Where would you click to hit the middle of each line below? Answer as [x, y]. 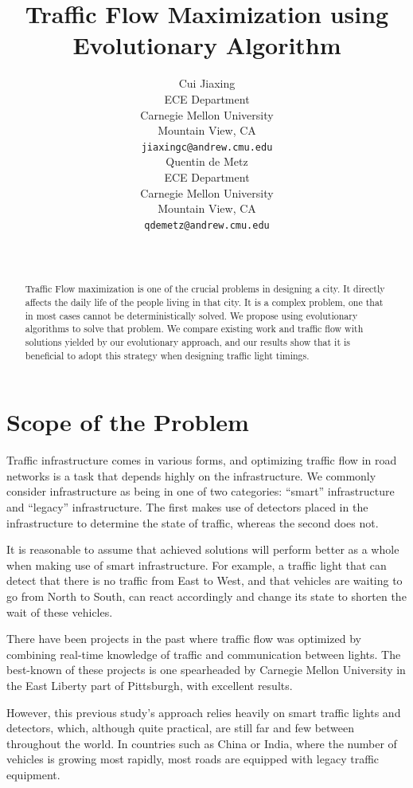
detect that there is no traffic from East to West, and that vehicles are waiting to [205, 580]
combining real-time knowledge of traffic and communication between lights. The [204, 654]
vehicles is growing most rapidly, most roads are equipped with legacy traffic [193, 759]
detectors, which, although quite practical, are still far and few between [181, 728]
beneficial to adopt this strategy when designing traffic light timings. [167, 355]
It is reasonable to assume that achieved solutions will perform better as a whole [203, 549]
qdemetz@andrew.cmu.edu [207, 225]
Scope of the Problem [128, 422]
